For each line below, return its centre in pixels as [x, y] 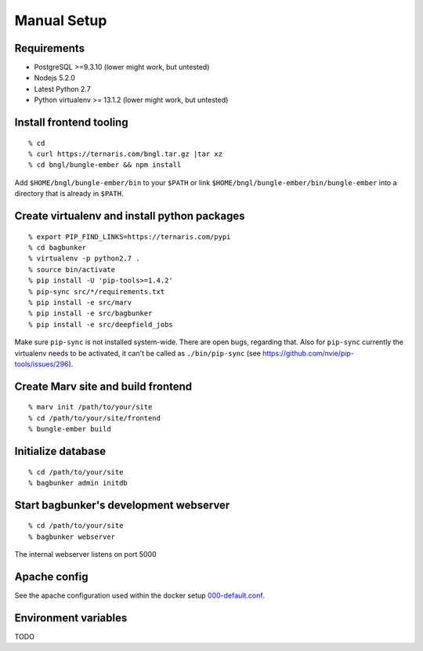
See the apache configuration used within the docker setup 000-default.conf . [140, 595]
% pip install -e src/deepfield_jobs [101, 324]
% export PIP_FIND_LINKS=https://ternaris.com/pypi [130, 236]
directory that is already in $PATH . [69, 194]
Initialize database [60, 451]
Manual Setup [61, 20]
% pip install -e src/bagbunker [90, 313]
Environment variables [71, 618]
